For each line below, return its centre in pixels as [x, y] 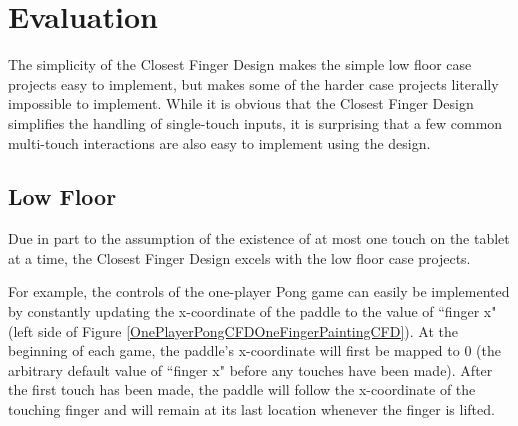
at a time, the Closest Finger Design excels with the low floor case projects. [239, 257]
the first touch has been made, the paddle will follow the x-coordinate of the [242, 389]
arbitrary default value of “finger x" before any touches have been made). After [250, 369]
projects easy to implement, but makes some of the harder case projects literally [253, 83]
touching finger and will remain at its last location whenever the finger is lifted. [251, 409]
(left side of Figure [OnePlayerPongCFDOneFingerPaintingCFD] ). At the [233, 330]
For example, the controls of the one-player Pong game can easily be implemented [259, 291]
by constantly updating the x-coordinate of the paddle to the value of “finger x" [252, 311]
